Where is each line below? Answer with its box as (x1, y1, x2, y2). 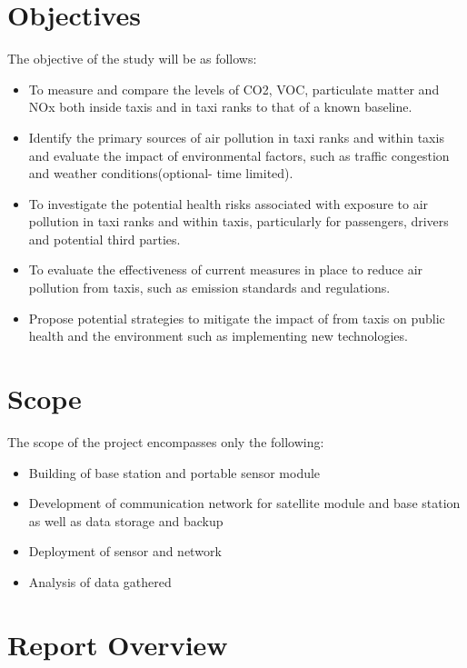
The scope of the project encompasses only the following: (7, 432, 324, 451)
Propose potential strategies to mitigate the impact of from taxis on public (28, 308, 445, 327)
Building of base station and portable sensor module (28, 463, 321, 482)
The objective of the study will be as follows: (7, 49, 257, 68)
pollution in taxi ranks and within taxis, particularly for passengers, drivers (28, 212, 449, 231)
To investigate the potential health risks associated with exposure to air (28, 194, 429, 213)
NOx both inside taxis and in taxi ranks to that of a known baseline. (28, 97, 412, 116)
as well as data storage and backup (28, 511, 224, 530)
